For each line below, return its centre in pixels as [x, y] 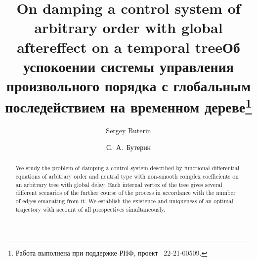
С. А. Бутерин [128, 147]
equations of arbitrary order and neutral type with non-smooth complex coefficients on [127, 176]
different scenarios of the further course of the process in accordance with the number [126, 193]
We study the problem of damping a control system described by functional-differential [128, 168]
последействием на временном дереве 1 [128, 106]
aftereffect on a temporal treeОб [128, 47]
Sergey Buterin [128, 130]
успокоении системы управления [128, 66]
